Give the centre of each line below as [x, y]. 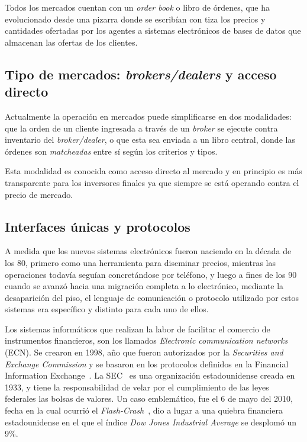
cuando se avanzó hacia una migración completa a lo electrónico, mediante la [144, 286]
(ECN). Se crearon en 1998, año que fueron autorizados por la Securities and [144, 352]
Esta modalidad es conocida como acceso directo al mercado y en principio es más [153, 171]
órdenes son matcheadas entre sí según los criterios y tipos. [111, 151]
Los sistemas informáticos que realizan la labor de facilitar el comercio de [138, 329]
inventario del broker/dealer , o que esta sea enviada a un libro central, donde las [150, 140]
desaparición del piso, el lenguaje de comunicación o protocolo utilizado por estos [152, 297]
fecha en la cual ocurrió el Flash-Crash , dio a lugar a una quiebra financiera [144, 410]
